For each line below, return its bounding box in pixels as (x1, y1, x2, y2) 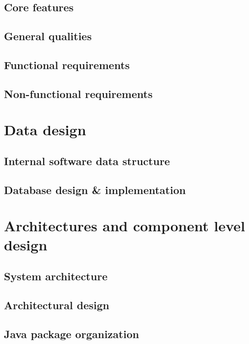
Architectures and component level (4, 216, 245, 236)
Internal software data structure (4, 153, 170, 168)
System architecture (4, 269, 108, 284)
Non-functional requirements (4, 86, 153, 101)
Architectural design (4, 297, 110, 312)
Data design (4, 120, 86, 140)
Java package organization (4, 326, 139, 341)
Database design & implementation (4, 182, 186, 197)
